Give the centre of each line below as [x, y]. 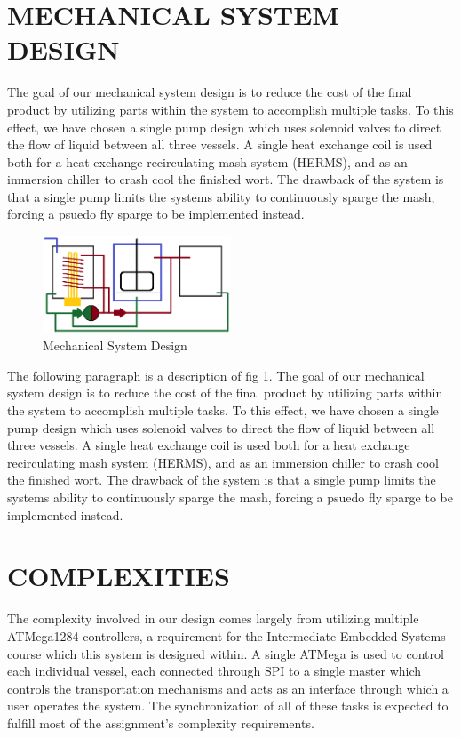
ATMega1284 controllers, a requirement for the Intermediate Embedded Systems [227, 635]
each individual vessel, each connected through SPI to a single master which [215, 671]
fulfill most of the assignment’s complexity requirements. [161, 722]
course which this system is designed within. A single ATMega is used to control [226, 653]
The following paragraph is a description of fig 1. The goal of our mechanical [216, 375]
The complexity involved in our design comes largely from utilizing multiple [213, 618]
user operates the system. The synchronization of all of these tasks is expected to [228, 706]
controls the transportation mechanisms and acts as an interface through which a [228, 688]
